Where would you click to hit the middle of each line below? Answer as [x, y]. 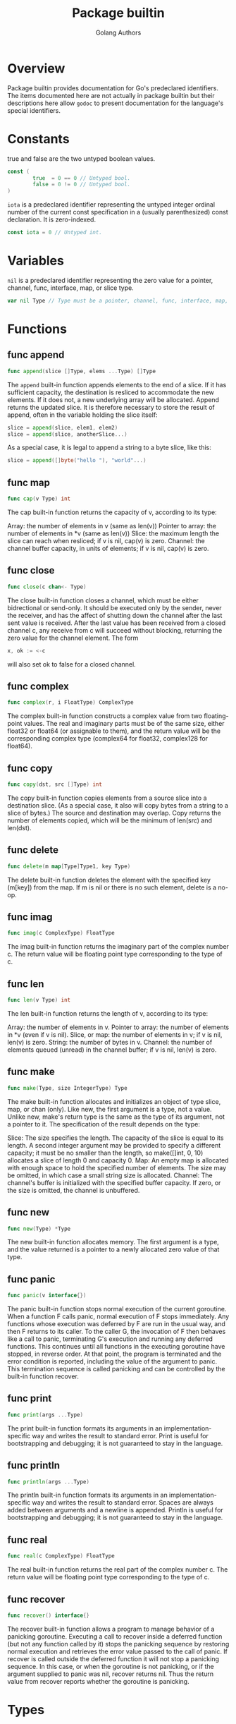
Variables [36, 261]
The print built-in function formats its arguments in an [85, 1428]
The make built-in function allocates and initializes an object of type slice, [114, 1101]
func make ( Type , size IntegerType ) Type [68, 1088]
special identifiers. [34, 110]
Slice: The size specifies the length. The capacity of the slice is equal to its [116, 1138]
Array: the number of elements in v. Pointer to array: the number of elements [118, 1027]
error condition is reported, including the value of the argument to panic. [112, 1361]
